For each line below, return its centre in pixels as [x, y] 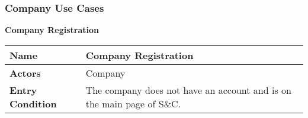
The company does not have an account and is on [188, 90]
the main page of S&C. [133, 103]
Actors [25, 73]
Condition [33, 103]
